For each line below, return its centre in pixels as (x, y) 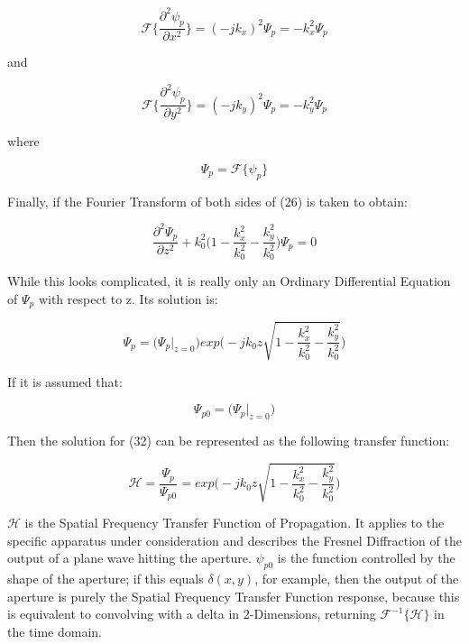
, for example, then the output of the (357, 579)
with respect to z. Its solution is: (128, 298)
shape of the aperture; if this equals (106, 579)
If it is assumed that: (65, 381)
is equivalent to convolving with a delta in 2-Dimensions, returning (192, 614)
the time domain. (55, 631)
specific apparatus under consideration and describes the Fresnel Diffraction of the (234, 540)
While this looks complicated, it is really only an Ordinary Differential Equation (229, 281)
